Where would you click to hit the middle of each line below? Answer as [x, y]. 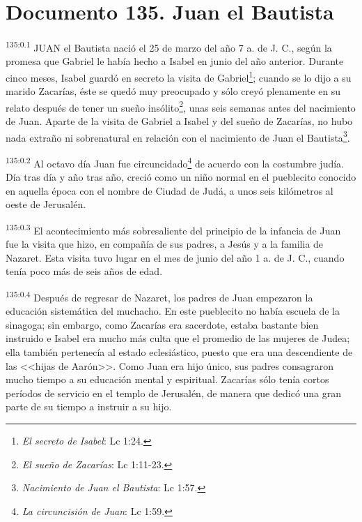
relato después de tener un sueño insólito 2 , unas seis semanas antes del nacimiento [181, 106]
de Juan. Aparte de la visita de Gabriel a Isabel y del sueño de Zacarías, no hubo [179, 121]
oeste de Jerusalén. [46, 204]
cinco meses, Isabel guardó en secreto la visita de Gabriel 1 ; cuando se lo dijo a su [179, 76]
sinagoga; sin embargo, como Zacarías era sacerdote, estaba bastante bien [162, 324]
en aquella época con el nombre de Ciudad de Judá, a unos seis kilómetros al [170, 190]
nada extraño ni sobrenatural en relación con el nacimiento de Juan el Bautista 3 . [178, 136]
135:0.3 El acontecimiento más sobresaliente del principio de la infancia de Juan [173, 229]
